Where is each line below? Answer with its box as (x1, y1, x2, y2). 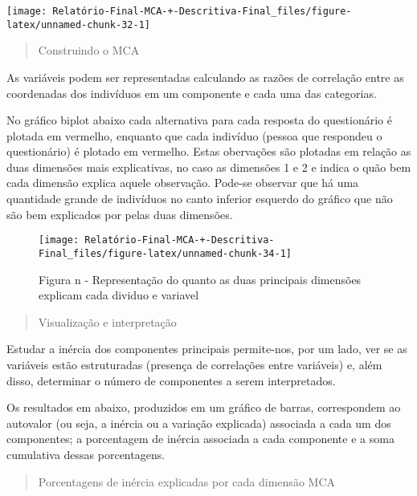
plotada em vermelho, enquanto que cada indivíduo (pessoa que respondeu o (6, 127, 382, 144)
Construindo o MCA (38, 42, 140, 59)
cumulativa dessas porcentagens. (6, 445, 166, 462)
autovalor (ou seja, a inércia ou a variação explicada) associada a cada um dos (6, 414, 391, 431)
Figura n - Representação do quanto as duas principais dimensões (39, 270, 362, 287)
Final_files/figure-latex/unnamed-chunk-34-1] (39, 247, 292, 259)
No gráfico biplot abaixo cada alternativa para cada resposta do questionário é (6, 112, 392, 128)
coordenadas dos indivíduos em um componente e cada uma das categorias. (6, 84, 377, 101)
